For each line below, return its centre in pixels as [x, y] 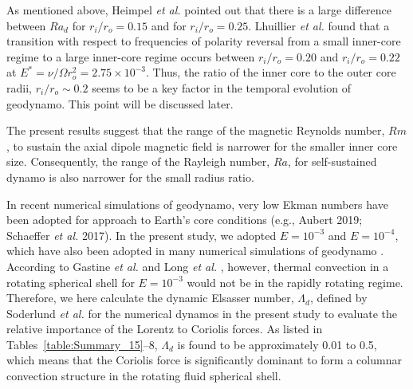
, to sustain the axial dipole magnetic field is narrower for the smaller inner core [202, 145]
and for [169, 25]
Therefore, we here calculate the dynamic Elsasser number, [150, 298]
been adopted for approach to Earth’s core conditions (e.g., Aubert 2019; [185, 220]
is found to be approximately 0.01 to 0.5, [277, 344]
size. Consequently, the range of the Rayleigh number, [138, 161]
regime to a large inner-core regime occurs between [131, 56]
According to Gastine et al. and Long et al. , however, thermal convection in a [198, 266]
